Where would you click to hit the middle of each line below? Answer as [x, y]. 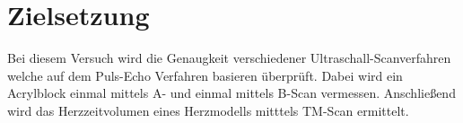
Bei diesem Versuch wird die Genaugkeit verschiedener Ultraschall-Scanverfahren [229, 58]
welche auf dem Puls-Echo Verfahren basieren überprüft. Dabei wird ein [205, 75]
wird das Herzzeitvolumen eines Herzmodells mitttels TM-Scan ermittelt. [208, 110]
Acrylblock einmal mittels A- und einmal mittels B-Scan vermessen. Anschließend [231, 93]
